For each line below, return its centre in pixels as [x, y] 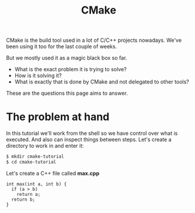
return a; [29, 194]
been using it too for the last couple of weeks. [62, 46]
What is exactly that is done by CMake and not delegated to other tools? [102, 82]
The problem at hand [58, 117]
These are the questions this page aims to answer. [67, 93]
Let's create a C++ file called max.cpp [53, 173]
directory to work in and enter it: [45, 146]
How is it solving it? [38, 76]
